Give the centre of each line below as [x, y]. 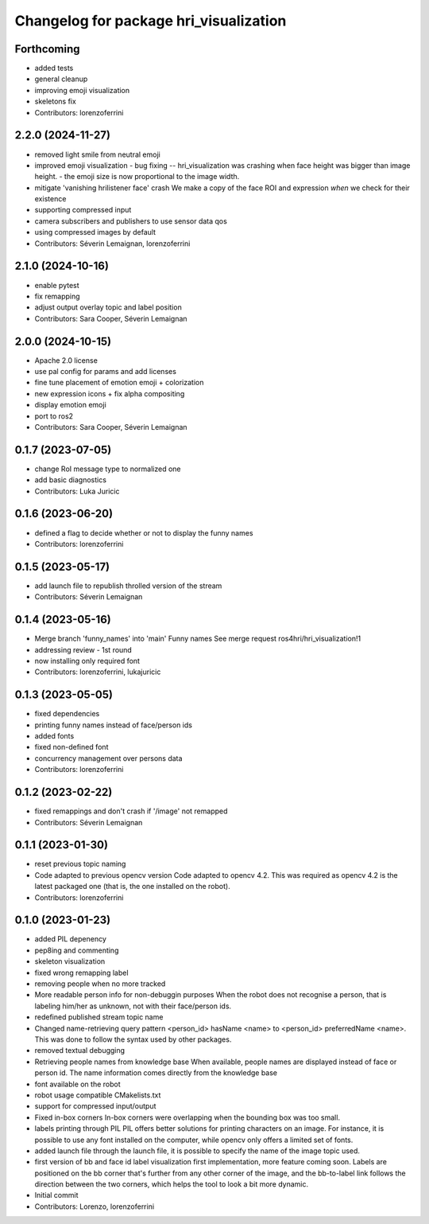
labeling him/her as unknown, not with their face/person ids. [133, 1006]
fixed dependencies [67, 714]
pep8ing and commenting [77, 950]
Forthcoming [47, 49]
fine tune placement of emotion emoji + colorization [119, 383]
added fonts [54, 736]
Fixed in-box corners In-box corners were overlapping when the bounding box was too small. [187, 1117]
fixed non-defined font [71, 747]
